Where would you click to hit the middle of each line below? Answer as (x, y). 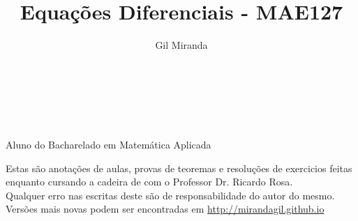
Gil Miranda (181, 45)
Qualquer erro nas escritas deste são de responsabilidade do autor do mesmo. (170, 195)
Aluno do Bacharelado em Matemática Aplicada (109, 144)
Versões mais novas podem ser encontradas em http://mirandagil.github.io (165, 209)
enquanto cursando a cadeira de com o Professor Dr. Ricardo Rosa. (149, 182)
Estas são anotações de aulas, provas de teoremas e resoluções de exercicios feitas (179, 168)
